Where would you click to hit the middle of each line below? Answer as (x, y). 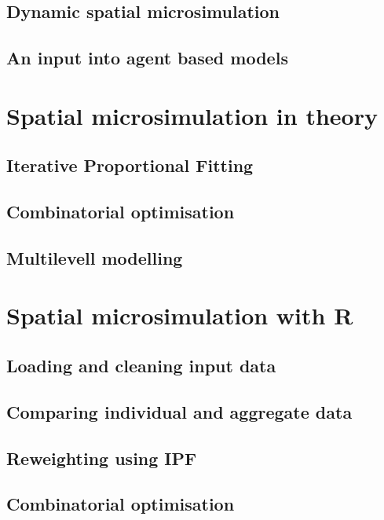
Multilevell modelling (95, 257)
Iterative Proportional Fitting (130, 165)
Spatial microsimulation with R (180, 315)
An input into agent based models (147, 58)
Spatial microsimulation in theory (192, 115)
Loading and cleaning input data (141, 366)
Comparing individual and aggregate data (179, 411)
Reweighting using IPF (102, 458)
